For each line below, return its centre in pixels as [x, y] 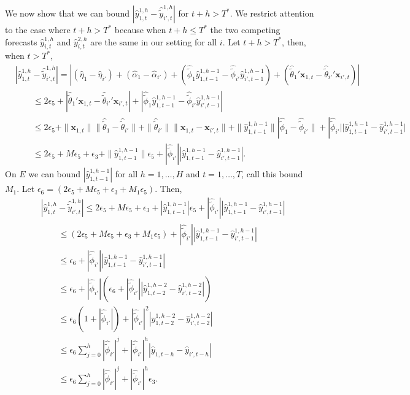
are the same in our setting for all [154, 41]
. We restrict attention [272, 13]
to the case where [38, 29]
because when [140, 29]
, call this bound [272, 174]
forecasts [21, 41]
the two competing [245, 29]
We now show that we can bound [68, 13]
